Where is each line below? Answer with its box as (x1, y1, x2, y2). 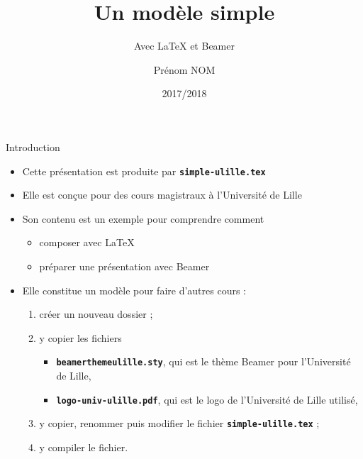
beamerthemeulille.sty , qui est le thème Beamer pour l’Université (56, 354, 351, 369)
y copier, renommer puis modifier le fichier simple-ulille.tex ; (39, 416, 320, 431)
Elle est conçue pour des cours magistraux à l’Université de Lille (22, 187, 302, 202)
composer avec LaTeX (39, 235, 135, 250)
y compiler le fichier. (39, 439, 128, 454)
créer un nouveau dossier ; (39, 306, 153, 321)
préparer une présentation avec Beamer (39, 258, 210, 273)
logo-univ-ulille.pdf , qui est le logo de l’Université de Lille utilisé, (56, 392, 358, 407)
